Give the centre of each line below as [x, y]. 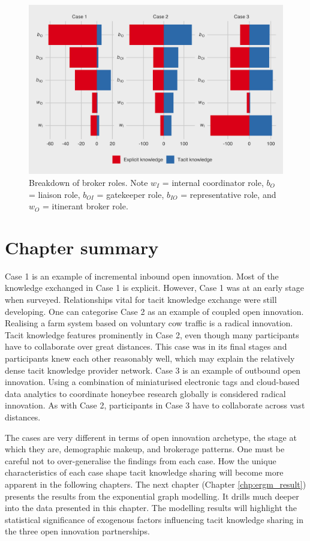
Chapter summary [82, 247]
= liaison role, [55, 194]
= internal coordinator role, [213, 182]
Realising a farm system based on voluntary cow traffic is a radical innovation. [149, 323]
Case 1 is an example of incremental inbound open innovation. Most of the [142, 276]
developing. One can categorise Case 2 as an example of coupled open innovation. [154, 311]
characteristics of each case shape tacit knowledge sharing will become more [144, 472]
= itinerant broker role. [85, 206]
